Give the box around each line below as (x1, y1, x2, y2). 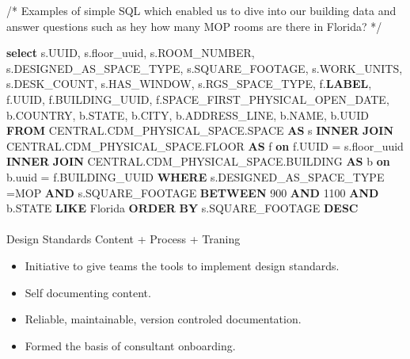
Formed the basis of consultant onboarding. (25, 337, 236, 353)
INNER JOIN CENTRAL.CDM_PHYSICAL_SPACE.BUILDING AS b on (6, 153, 390, 170)
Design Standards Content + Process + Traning (6, 231, 241, 247)
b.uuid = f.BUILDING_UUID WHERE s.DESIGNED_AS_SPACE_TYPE (6, 168, 385, 185)
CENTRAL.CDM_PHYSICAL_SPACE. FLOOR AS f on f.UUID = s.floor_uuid (6, 137, 404, 154)
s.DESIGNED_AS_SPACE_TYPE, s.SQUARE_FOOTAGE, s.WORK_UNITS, (6, 59, 403, 76)
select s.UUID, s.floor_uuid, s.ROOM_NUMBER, (6, 44, 255, 61)
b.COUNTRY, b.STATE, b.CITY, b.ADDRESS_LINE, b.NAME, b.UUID (6, 106, 369, 123)
